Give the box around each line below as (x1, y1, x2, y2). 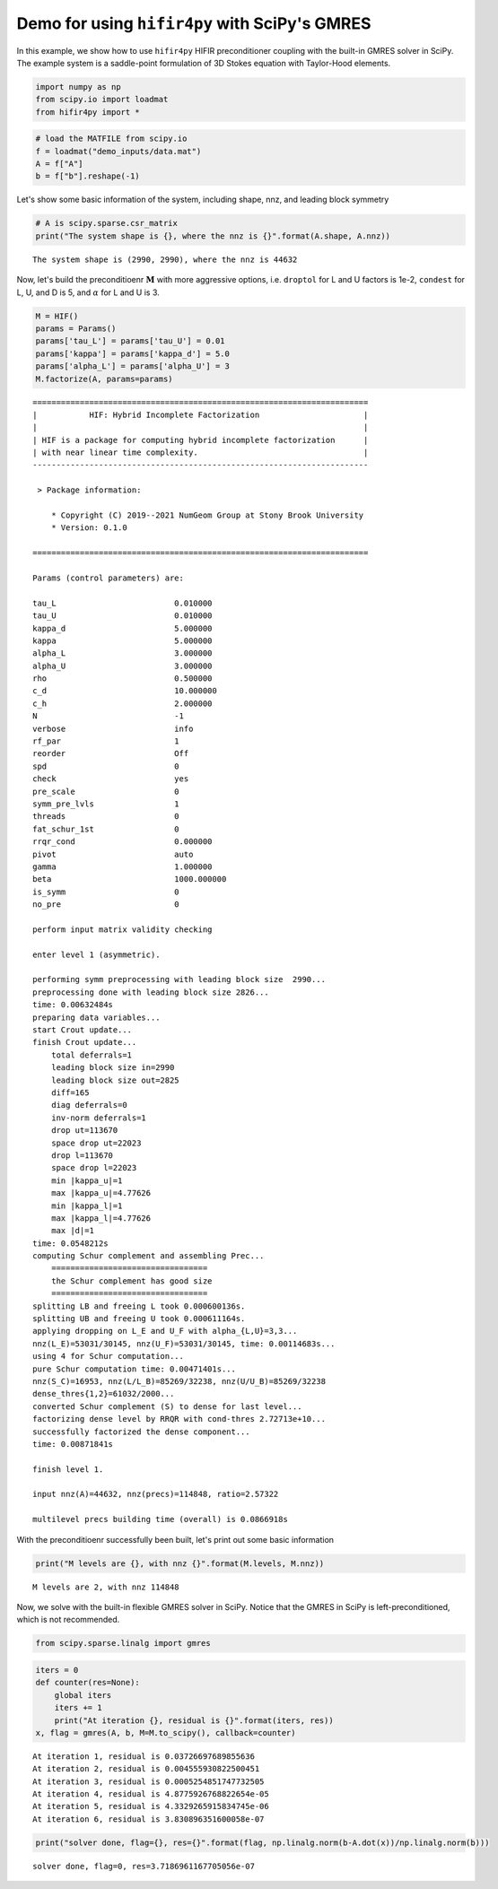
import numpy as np (35, 82, 121, 91)
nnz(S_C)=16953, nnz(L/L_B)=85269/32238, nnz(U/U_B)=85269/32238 (32, 1376, 327, 1386)
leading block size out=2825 (50, 1075, 179, 1085)
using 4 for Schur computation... (32, 1351, 184, 1362)
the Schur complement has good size (50, 1275, 213, 1286)
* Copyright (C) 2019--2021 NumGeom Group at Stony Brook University (50, 510, 364, 520)
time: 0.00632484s (32, 1000, 114, 1010)
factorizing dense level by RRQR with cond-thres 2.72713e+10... (32, 1414, 327, 1424)
